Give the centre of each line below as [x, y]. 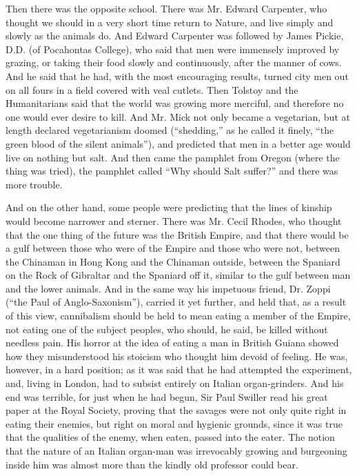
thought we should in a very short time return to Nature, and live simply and [170, 22]
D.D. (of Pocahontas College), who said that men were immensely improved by [173, 49]
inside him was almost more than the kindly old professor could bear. [152, 464]
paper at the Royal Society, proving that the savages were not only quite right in [176, 410]
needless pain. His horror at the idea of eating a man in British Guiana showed [172, 343]
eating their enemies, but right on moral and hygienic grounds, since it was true [174, 423]
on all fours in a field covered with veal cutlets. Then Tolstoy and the [152, 89]
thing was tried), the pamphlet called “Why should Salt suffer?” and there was [172, 171]
